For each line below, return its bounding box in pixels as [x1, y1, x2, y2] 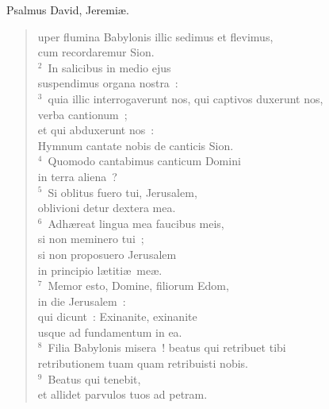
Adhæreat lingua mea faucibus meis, [48, 214, 224, 231]
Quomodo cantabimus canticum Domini [48, 152, 241, 169]
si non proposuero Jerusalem [37, 245, 177, 262]
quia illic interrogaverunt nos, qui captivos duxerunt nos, [48, 90, 323, 106]
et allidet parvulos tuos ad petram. [37, 386, 208, 403]
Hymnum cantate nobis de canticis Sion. [37, 137, 234, 153]
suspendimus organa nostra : [37, 75, 178, 91]
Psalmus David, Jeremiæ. [6, 2, 129, 17]
